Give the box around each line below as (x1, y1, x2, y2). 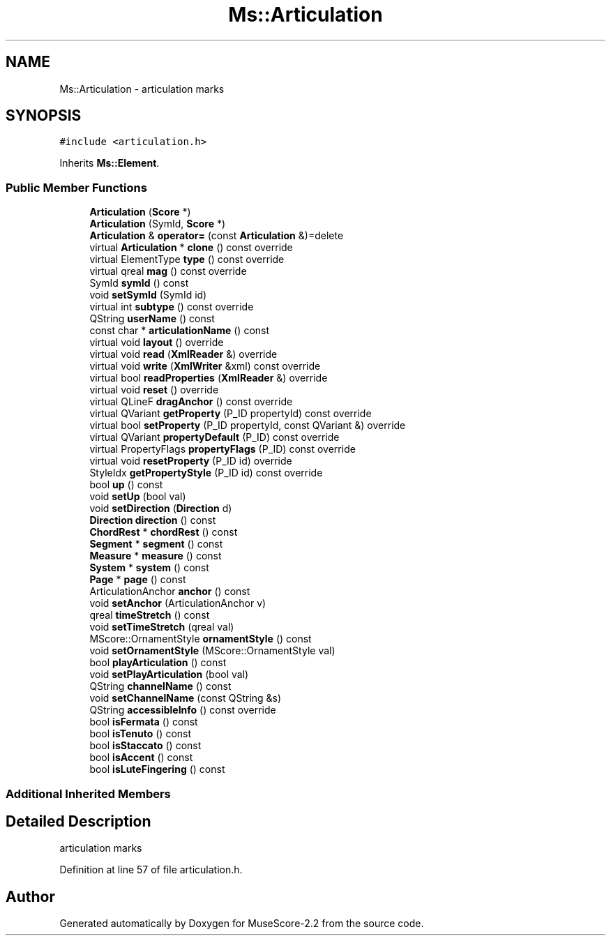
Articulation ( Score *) (89, 206, 191, 218)
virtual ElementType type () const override (89, 253, 285, 266)
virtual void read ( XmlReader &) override (89, 348, 278, 361)
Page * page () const (89, 573, 186, 586)
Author (6, 887, 55, 905)
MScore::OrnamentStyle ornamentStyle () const (89, 633, 312, 645)
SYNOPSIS (6, 107, 82, 125)
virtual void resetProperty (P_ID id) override (89, 455, 292, 467)
